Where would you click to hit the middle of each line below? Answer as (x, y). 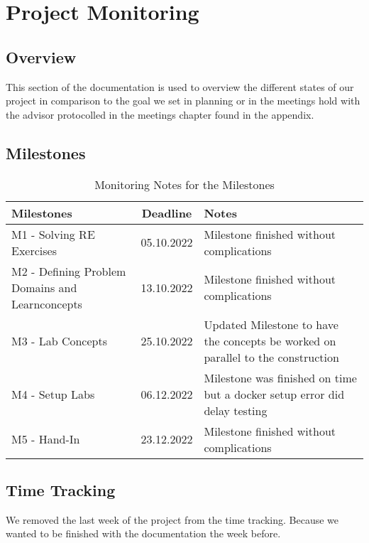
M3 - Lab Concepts (59, 340)
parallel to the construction (271, 357)
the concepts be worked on (270, 340)
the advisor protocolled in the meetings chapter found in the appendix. (160, 114)
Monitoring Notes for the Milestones (184, 184)
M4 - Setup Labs (53, 394)
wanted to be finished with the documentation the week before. (143, 533)
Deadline (167, 213)
